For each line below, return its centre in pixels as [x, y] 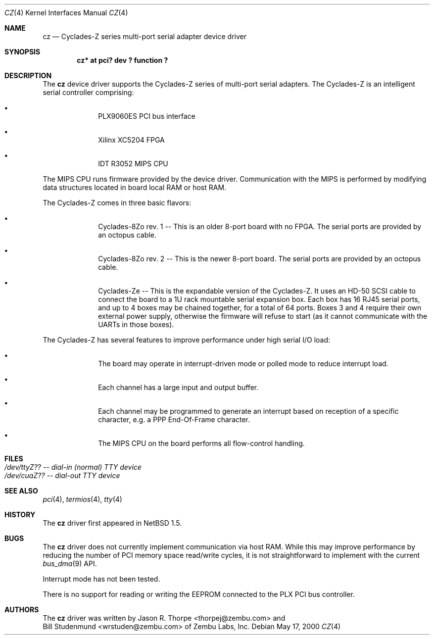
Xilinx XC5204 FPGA [131, 140]
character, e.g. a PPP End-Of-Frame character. [174, 419]
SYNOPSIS [23, 52]
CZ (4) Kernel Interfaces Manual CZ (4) [66, 13]
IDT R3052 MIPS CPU [133, 164]
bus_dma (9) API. [70, 564]
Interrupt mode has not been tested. [101, 579]
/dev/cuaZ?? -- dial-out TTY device [62, 475]
